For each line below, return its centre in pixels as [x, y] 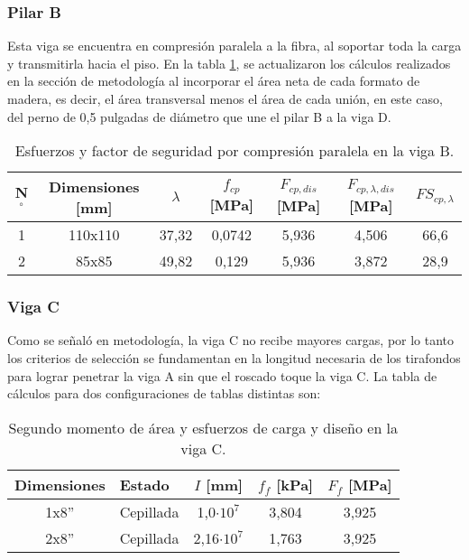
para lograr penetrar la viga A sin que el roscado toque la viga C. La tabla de [222, 375]
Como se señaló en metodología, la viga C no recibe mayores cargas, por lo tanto [231, 340]
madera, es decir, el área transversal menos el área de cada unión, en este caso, [225, 98]
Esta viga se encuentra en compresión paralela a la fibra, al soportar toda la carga [234, 46]
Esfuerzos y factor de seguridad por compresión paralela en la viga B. [234, 151]
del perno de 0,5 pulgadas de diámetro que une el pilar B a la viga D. [199, 116]
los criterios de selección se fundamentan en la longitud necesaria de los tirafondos [234, 358]
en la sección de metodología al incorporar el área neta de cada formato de [214, 81]
